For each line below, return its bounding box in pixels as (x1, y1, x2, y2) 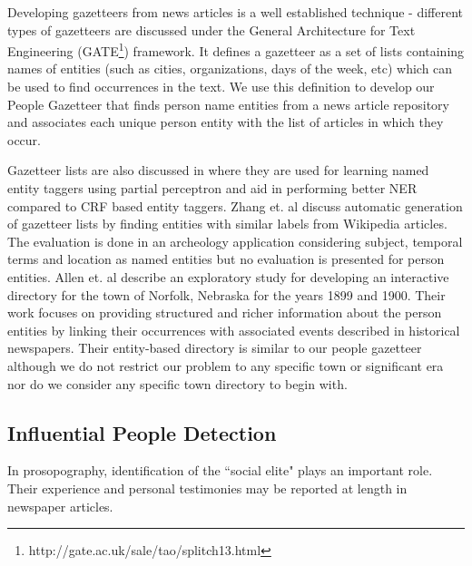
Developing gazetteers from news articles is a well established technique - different (7, 3, 464, 21)
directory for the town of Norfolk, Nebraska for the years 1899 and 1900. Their (7, 285, 446, 304)
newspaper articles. (7, 496, 113, 515)
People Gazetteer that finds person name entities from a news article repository (7, 94, 449, 113)
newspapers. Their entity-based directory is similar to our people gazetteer (7, 338, 422, 357)
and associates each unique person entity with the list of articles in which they (7, 112, 444, 132)
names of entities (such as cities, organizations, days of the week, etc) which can (7, 59, 453, 78)
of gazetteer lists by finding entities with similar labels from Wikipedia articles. (7, 214, 447, 233)
